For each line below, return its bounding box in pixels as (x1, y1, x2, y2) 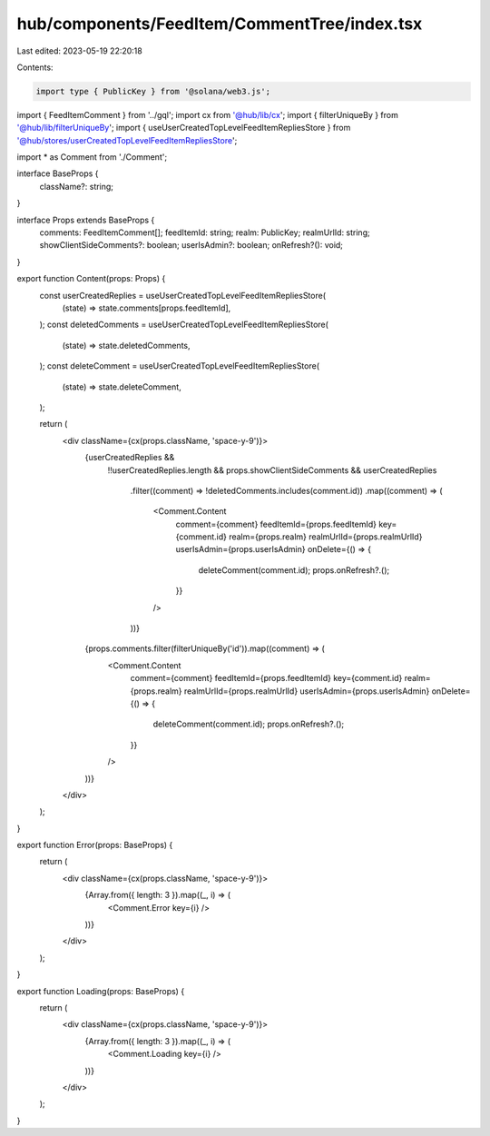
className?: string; (39, 181, 113, 192)
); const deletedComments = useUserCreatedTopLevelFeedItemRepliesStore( (39, 319, 328, 331)
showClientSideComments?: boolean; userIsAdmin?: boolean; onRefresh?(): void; (39, 240, 344, 251)
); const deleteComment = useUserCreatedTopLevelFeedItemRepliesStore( (39, 361, 320, 371)
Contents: (16, 62, 54, 73)
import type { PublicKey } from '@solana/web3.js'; (35, 86, 271, 96)
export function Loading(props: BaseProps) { (16, 985, 185, 996)
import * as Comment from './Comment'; (16, 152, 168, 163)
